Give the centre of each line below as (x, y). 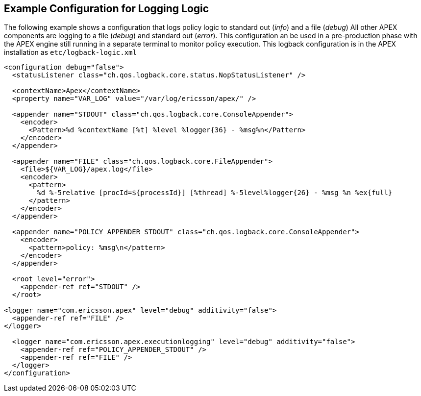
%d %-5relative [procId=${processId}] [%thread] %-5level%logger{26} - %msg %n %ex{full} (215, 193)
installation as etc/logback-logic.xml (70, 52)
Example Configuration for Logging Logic (107, 9)
